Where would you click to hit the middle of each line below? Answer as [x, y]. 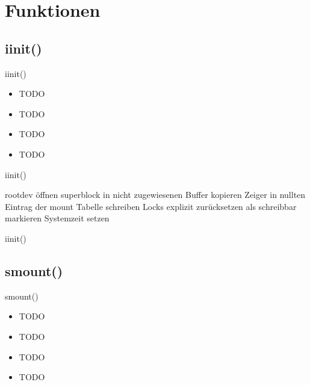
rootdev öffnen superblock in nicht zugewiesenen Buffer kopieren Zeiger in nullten [155, 195]
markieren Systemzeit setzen [57, 218]
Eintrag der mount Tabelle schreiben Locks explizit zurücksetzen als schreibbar [151, 206]
